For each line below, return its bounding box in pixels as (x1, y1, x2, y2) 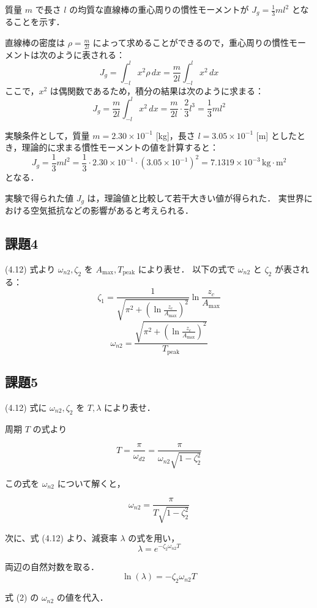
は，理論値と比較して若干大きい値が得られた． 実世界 (87, 191, 304, 204)
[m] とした (256, 129, 297, 141)
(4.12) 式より (5, 262, 56, 275)
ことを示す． (13, 15, 65, 28)
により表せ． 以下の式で (138, 262, 236, 275)
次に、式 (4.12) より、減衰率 (5, 531, 117, 544)
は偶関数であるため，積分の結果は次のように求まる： (50, 84, 264, 97)
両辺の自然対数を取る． (5, 560, 99, 572)
